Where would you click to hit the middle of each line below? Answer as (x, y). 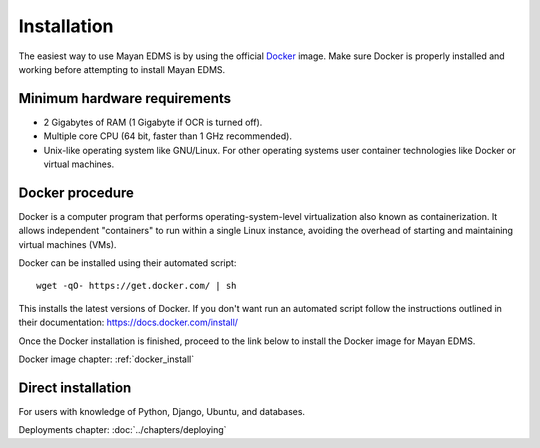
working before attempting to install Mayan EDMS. (122, 69)
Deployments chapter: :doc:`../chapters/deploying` (122, 430)
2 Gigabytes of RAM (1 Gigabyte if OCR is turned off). (153, 122)
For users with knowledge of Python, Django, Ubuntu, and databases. (161, 411)
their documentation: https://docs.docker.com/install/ (128, 322)
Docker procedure (76, 192)
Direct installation (75, 387)
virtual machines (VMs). (67, 244)
